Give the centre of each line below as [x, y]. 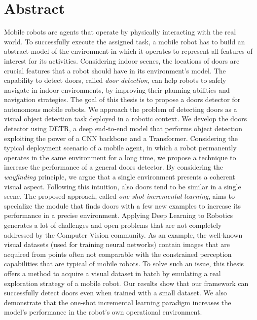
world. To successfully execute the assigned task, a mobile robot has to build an [125, 41]
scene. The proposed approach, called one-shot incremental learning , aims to [119, 196]
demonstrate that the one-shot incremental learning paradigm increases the [118, 302]
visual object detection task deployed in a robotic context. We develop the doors [126, 119]
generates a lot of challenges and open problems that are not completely [113, 225]
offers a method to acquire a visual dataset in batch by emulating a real [112, 273]
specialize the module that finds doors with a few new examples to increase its [122, 205]
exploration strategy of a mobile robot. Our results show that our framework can [126, 283]
